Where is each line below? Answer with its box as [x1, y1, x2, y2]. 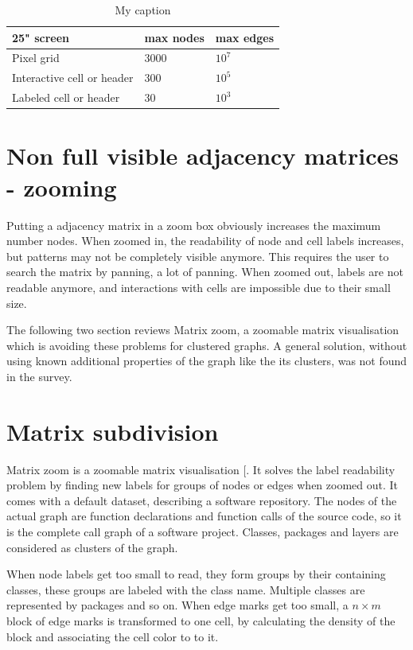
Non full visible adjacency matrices [6, 139, 399, 172]
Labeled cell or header [12, 89, 120, 106]
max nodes [144, 29, 205, 45]
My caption [115, 2, 171, 18]
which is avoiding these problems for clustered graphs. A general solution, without [6, 337, 407, 353]
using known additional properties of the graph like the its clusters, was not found [6, 352, 407, 369]
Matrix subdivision [6, 415, 219, 447]
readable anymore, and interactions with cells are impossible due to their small [6, 278, 391, 295]
